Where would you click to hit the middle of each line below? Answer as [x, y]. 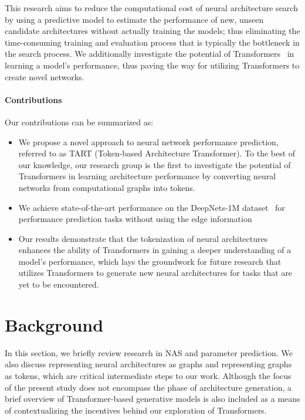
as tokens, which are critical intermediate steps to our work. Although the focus [148, 375]
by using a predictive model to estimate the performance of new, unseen [134, 19]
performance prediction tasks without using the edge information [135, 219]
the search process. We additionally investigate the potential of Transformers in [150, 54]
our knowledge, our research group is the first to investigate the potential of [155, 164]
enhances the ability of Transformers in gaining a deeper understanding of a [155, 250]
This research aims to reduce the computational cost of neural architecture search [151, 8]
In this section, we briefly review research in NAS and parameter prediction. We [149, 352]
